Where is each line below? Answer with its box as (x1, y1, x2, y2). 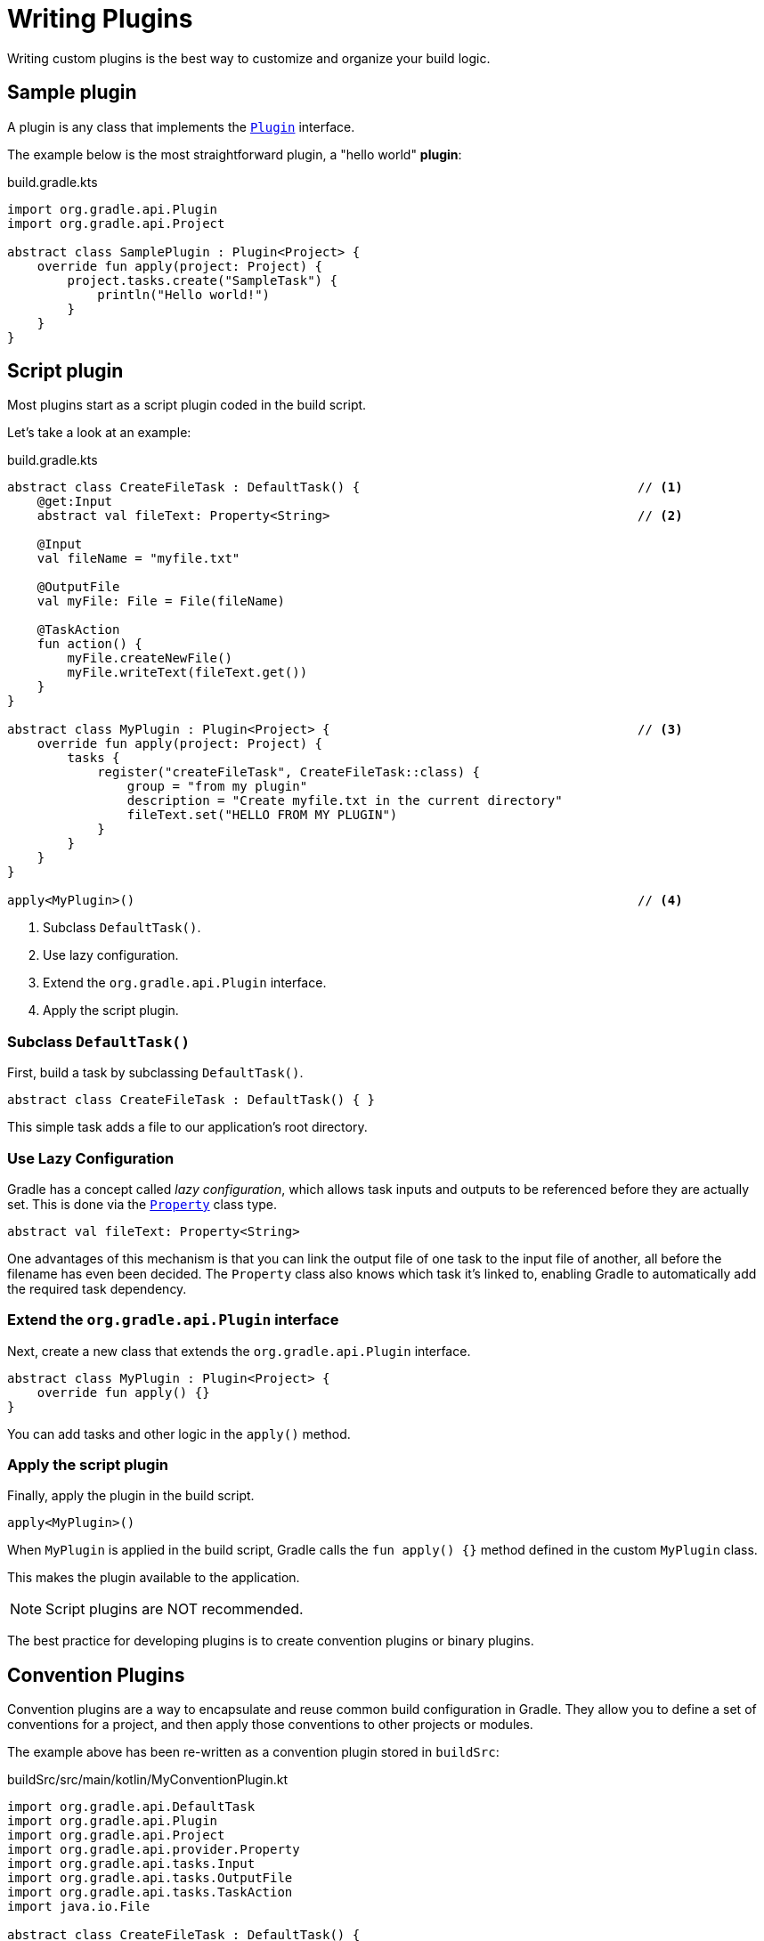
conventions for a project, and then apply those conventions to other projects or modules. (7, 1717, 533, 1733)
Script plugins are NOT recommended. (45, 1600, 304, 1619)
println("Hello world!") (97, 287, 271, 302)
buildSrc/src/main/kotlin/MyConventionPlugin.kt (7, 1772, 289, 1788)
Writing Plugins (7, 4, 193, 34)
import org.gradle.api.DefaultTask (7, 1799, 256, 1815)
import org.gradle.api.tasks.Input (7, 1856, 256, 1872)
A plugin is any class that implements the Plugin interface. (7, 118, 355, 134)
